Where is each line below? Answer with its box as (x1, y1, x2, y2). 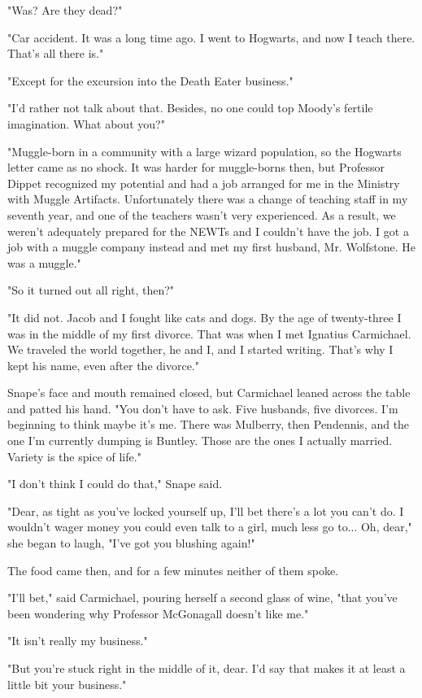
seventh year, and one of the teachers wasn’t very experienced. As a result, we (7, 206, 396, 223)
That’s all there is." (7, 45, 104, 62)
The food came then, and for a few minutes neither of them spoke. (7, 561, 338, 578)
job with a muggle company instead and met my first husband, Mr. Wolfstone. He (7, 238, 416, 255)
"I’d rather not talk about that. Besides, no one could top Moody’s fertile (7, 99, 373, 116)
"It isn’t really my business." (7, 632, 148, 649)
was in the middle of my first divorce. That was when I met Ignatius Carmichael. (7, 325, 411, 342)
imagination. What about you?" (7, 115, 165, 132)
